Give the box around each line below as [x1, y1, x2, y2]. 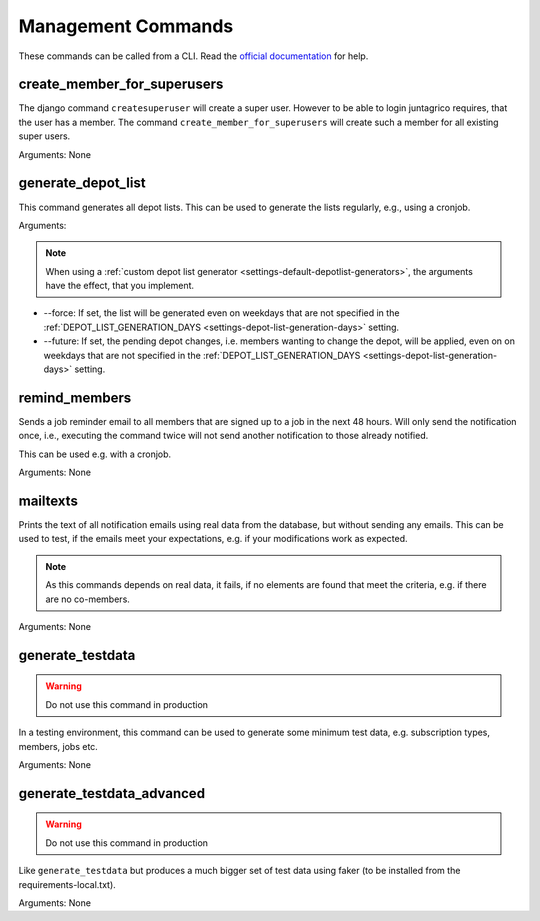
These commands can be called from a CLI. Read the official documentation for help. [18, 50, 369, 62]
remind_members [18, 389, 132, 406]
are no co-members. [45, 593, 130, 605]
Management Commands [18, 15, 234, 37]
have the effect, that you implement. [45, 280, 195, 292]
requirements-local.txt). [18, 878, 117, 890]
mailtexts [18, 492, 79, 509]
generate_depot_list [18, 175, 146, 192]
